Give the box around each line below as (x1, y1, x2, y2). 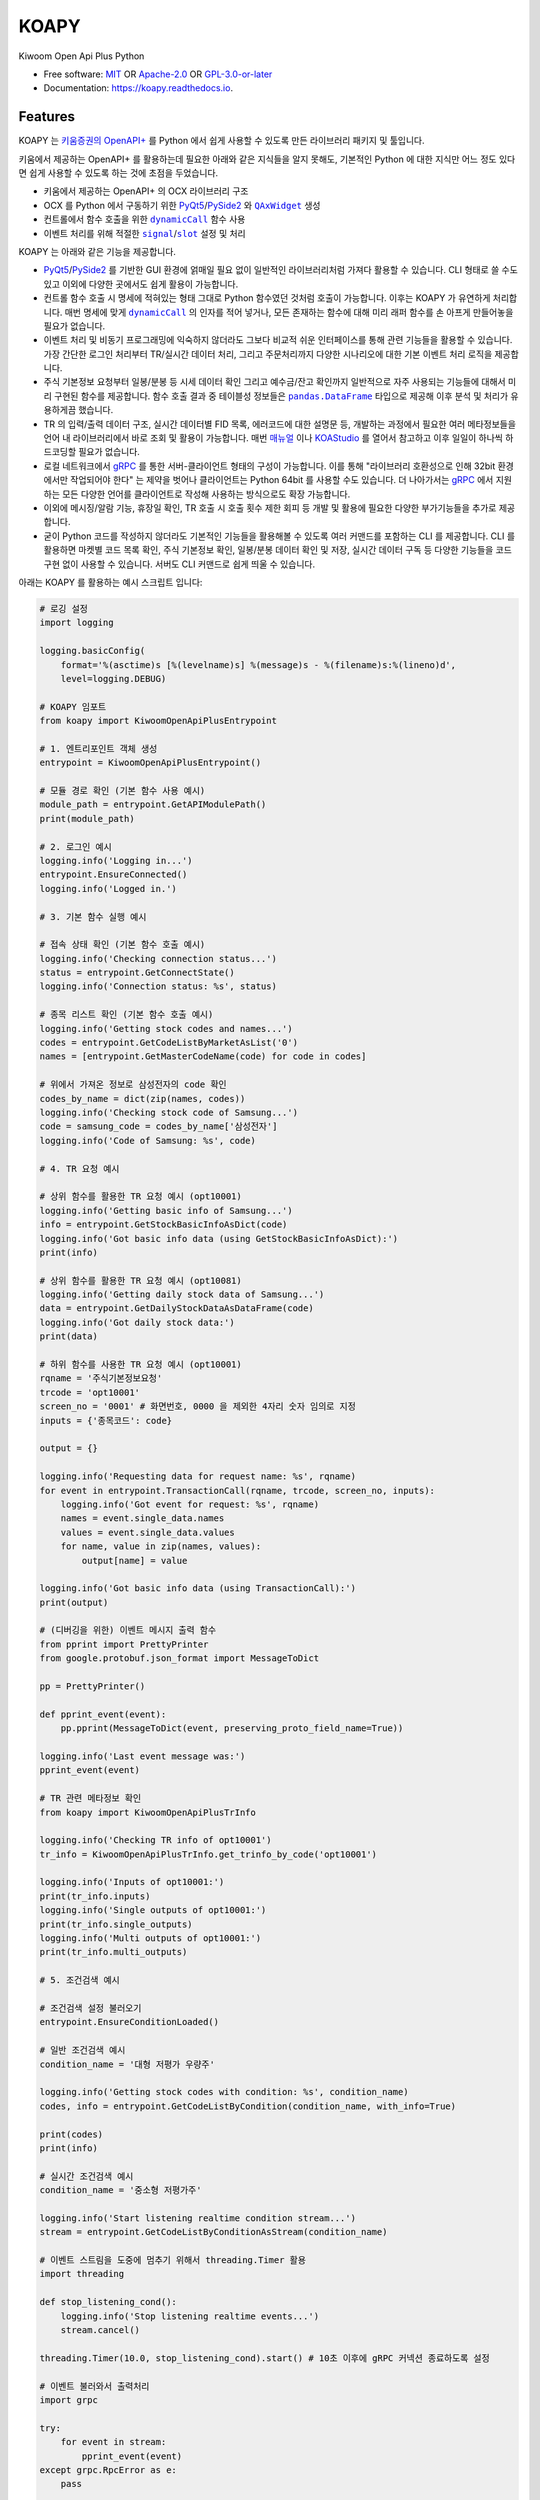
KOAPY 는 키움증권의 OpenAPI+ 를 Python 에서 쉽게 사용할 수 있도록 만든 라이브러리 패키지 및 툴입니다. (18, 135, 425, 147)
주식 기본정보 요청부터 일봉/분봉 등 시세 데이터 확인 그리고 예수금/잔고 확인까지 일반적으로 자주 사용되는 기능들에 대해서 (43, 376, 506, 388)
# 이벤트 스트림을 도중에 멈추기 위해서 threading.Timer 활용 (39, 2255, 307, 2266)
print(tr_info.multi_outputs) (39, 1946, 188, 1958)
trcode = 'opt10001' (39, 1386, 140, 1398)
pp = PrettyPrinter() (39, 1681, 146, 1692)
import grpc (39, 2394, 99, 2405)
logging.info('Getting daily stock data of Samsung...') (39, 1289, 325, 1300)
